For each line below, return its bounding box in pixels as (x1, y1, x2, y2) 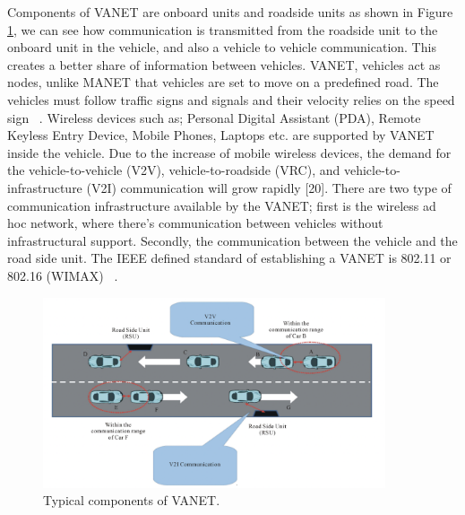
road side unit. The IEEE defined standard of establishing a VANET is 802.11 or (7, 249, 452, 267)
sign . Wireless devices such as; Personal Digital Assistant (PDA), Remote (7, 108, 421, 127)
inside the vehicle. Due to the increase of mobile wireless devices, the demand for (7, 143, 452, 161)
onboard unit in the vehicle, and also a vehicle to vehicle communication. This (7, 38, 436, 57)
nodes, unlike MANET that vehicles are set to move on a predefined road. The (7, 73, 439, 92)
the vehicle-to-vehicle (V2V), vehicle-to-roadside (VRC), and (7, 161, 340, 179)
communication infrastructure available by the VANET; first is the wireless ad (7, 196, 436, 214)
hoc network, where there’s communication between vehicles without (7, 214, 383, 232)
